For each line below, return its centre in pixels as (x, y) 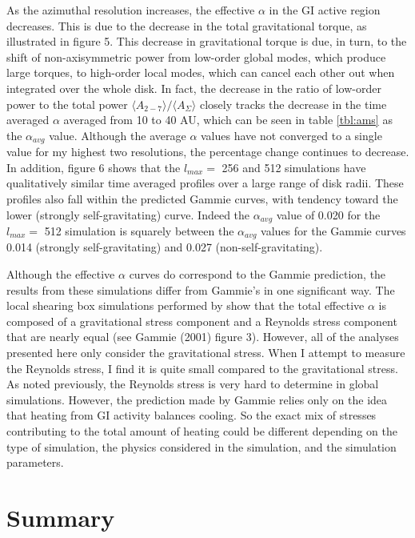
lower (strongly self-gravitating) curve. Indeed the (128, 214)
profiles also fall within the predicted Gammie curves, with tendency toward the (202, 198)
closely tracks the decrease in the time (293, 104)
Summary (61, 517)
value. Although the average (118, 135)
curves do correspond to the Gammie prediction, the (257, 274)
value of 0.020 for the (328, 214)
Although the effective (61, 274)
